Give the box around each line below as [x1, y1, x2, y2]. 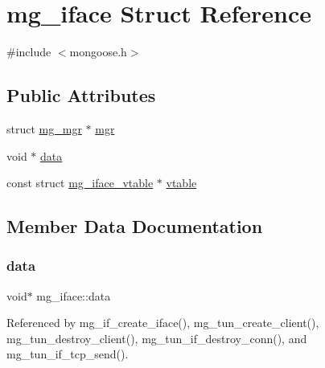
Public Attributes [6, 83, 156, 108]
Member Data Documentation [6, 214, 263, 239]
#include [6, 43, 51, 60]
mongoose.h [69, 43, 127, 60]
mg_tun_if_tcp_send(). [6, 346, 129, 362]
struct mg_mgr [6, 120, 82, 137]
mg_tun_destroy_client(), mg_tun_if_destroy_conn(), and [6, 329, 307, 346]
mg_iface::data [36, 287, 111, 304]
